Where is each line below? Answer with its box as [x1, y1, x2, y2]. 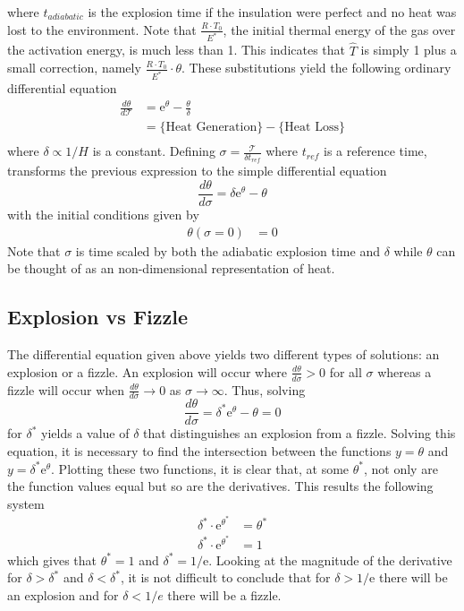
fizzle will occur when [7, 380, 125, 399]
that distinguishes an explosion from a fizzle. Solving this [143, 424, 456, 443]
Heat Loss [284, 121, 339, 134]
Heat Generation [165, 121, 257, 134]
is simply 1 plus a [360, 40, 457, 59]
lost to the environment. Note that [7, 20, 197, 39]
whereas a [377, 362, 432, 381]
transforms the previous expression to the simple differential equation [7, 161, 387, 180]
